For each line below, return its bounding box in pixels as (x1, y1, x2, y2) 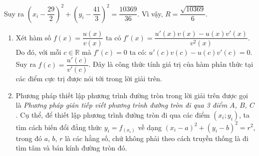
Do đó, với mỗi (15, 46, 61, 57)
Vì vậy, (141, 8, 163, 18)
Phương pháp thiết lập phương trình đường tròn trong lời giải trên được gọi (15, 90, 248, 100)
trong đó (15, 133, 42, 143)
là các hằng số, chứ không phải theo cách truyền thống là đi (65, 133, 249, 143)
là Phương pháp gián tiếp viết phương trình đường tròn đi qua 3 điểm (15, 100, 228, 110)
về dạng (138, 122, 162, 132)
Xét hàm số (15, 32, 51, 42)
